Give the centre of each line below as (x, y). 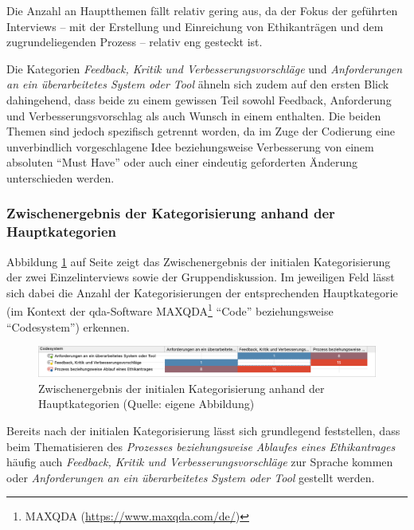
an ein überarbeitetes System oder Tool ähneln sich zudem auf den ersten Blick (198, 84)
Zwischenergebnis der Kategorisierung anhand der (171, 213)
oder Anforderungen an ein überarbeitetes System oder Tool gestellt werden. (191, 477)
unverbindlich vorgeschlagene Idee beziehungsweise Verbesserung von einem (190, 146)
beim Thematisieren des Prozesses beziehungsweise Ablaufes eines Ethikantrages (201, 446)
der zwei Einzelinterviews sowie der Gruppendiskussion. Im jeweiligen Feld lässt (201, 277)
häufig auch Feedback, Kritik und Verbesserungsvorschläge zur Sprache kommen (200, 462)
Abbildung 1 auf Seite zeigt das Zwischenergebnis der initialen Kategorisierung (199, 261)
